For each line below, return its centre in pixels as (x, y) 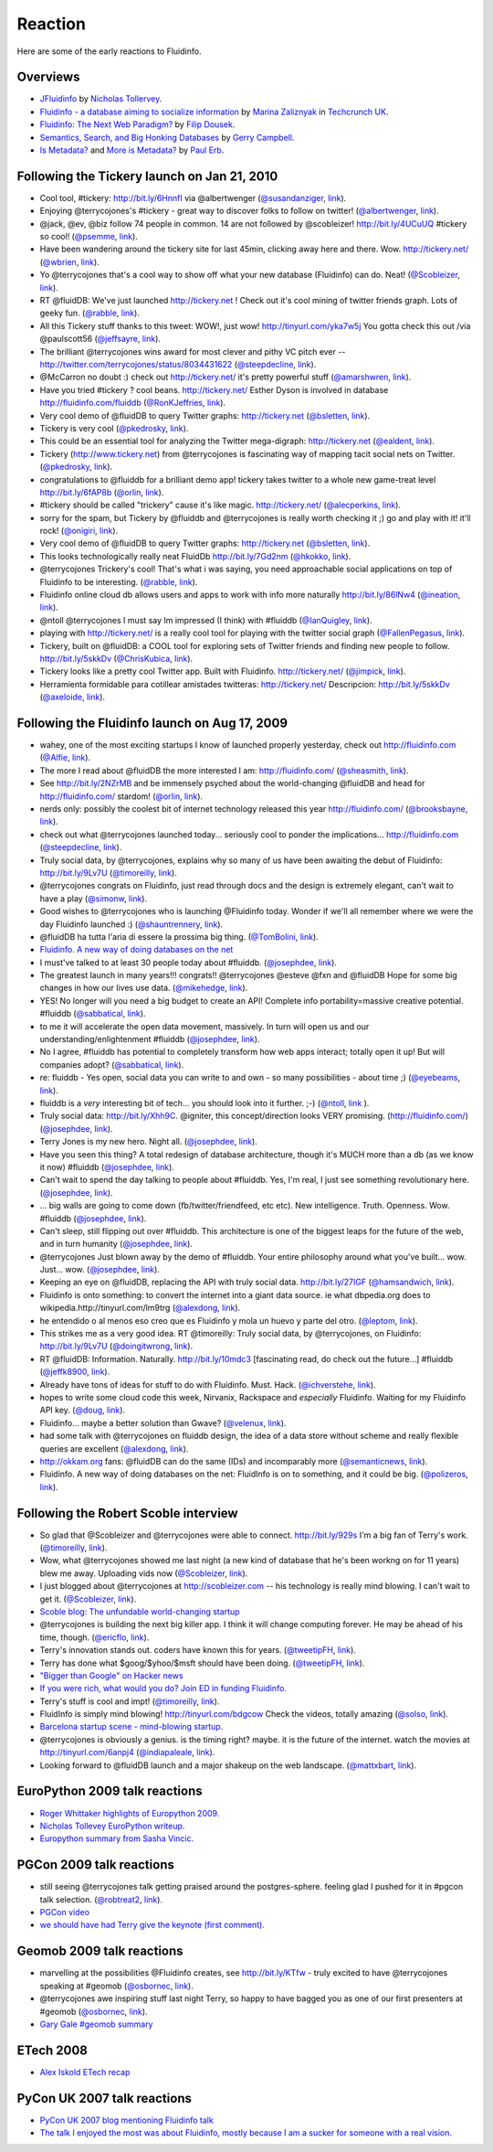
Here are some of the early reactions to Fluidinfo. (109, 51)
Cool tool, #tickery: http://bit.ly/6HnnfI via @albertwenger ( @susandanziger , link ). (193, 197)
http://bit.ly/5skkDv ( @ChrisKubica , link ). (116, 658)
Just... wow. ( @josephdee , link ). (100, 1270)
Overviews (48, 77)
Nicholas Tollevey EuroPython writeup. (112, 1826)
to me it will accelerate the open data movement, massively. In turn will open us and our (205, 1026)
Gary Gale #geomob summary (96, 2024)
